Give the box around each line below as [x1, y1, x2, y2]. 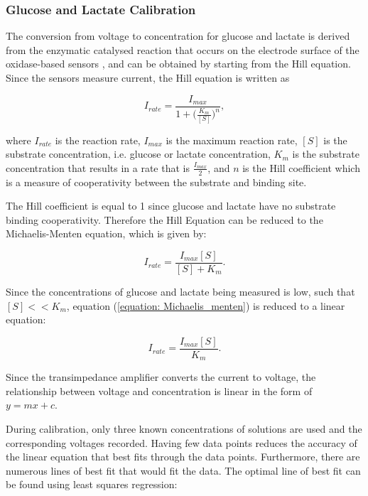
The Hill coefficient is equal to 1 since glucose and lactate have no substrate [6, 198, 336, 213]
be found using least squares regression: [6, 477, 178, 492]
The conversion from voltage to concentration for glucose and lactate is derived [6, 28, 350, 43]
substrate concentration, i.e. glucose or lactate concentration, [6, 146, 271, 161]
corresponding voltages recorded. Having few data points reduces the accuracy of [6, 435, 357, 450]
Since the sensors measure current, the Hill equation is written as [6, 70, 290, 85]
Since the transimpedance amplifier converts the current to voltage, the [6, 370, 316, 384]
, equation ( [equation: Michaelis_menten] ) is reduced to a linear [66, 298, 345, 313]
